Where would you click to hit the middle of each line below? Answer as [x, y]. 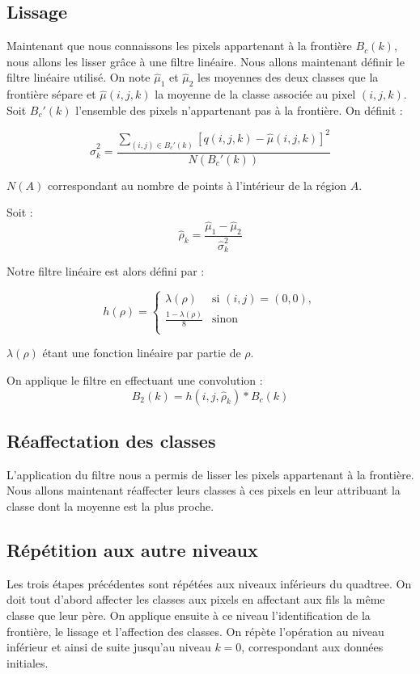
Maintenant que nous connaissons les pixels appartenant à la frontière [179, 46]
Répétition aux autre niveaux [132, 549]
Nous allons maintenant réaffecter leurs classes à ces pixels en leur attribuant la [204, 490]
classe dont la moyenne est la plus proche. [110, 505]
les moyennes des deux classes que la [288, 77]
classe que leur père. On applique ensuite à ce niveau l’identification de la [189, 615]
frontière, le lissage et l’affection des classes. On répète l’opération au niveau [195, 631]
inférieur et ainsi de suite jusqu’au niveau [109, 647]
